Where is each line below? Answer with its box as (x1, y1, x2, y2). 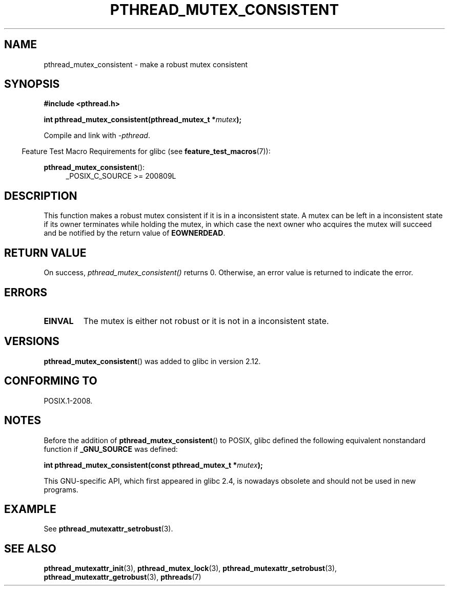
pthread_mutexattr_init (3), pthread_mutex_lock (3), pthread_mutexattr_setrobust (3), (44, 564, 337, 573)
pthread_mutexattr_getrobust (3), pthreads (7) (44, 573, 201, 582)
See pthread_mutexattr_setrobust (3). (44, 524, 173, 534)
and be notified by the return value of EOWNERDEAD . (44, 229, 226, 238)
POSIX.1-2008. (44, 396, 93, 405)
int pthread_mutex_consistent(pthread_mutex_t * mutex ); (44, 115, 242, 124)
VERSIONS (4, 335, 59, 348)
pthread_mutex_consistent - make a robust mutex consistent (44, 60, 248, 69)
